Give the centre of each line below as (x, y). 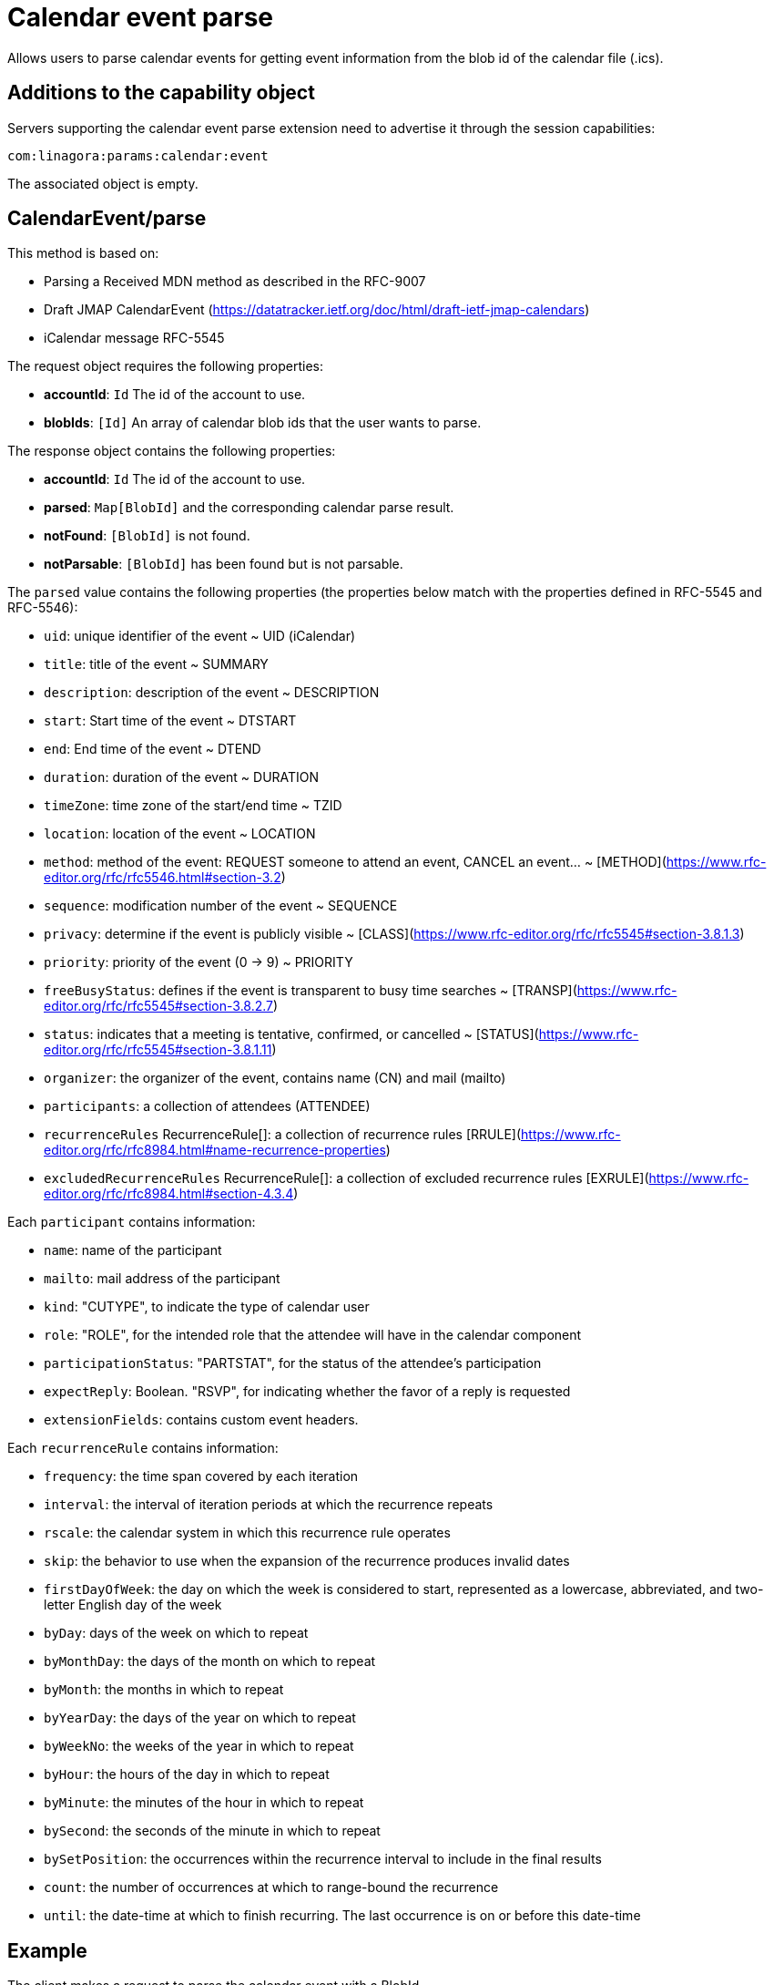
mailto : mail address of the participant (162, 1279)
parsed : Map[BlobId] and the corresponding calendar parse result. (249, 508)
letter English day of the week (133, 1605)
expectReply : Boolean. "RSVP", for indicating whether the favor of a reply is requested (307, 1392)
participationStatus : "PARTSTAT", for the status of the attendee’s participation (293, 1363)
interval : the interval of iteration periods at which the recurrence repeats (269, 1505)
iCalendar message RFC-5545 (134, 338)
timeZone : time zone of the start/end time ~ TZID (193, 806)
